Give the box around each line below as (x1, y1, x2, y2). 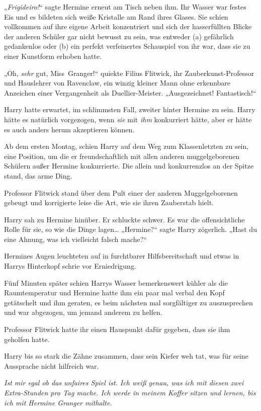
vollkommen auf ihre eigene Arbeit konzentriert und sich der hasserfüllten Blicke (4, 21, 252, 32)
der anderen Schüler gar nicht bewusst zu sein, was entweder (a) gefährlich (4, 31, 234, 41)
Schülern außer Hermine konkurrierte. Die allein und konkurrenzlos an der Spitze (4, 160, 254, 171)
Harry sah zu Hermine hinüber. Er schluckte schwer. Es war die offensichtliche (4, 214, 245, 224)
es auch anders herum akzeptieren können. (4, 124, 135, 134)
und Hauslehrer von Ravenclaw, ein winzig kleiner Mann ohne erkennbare (4, 77, 231, 88)
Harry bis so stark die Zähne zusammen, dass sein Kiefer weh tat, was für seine (4, 351, 248, 361)
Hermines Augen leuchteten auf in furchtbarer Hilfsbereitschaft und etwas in (4, 251, 239, 261)
